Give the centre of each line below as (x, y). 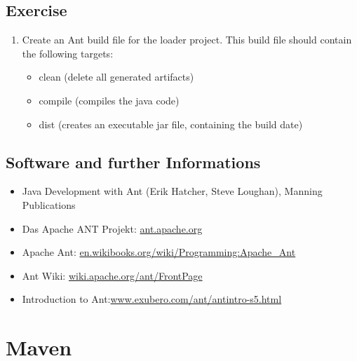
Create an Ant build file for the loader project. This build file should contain (187, 40)
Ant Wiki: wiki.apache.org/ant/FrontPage (112, 275)
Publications (49, 204)
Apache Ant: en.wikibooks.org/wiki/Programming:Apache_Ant (159, 252)
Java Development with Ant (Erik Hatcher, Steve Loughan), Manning (172, 191)
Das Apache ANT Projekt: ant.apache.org (112, 228)
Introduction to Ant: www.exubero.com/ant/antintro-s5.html (152, 299)
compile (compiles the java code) (109, 100)
